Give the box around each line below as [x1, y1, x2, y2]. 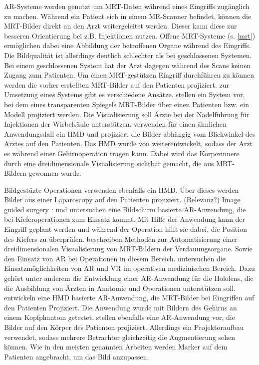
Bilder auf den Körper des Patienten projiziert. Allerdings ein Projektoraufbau [4, 322, 244, 332]
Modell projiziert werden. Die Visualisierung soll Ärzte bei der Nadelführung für [4, 109, 250, 119]
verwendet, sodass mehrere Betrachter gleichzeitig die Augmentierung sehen [4, 331, 236, 342]
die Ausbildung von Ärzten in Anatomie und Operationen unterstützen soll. [4, 282, 236, 293]
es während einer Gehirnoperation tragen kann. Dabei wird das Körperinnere [4, 148, 240, 158]
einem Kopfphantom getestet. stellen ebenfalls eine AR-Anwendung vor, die [4, 312, 235, 322]
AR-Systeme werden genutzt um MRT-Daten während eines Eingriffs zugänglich [4, 1, 250, 11]
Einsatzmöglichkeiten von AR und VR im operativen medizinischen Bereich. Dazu [4, 263, 255, 273]
